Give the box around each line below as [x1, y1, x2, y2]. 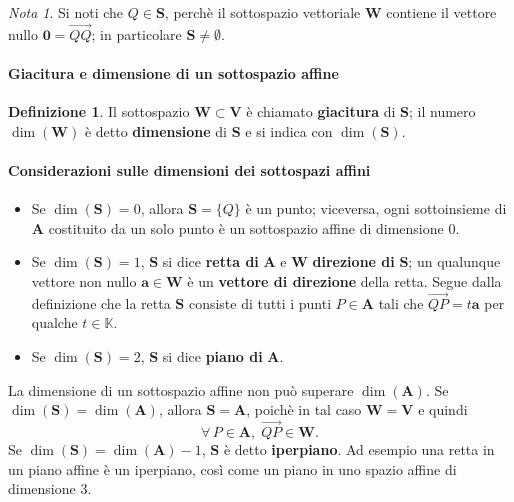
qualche [31, 312, 78, 333]
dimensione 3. [8, 478, 92, 499]
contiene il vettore [386, 2, 497, 22]
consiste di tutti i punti [188, 292, 332, 313]
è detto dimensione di [84, 120, 228, 141]
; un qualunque [408, 251, 501, 272]
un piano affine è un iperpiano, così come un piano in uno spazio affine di [8, 458, 457, 479]
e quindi [418, 399, 468, 420]
